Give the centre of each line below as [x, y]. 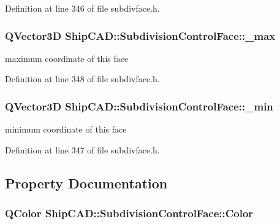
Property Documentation [86, 183]
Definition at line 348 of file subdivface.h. [82, 79]
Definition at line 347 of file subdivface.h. [82, 149]
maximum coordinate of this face [67, 58]
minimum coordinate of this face [66, 129]
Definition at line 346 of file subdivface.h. [82, 8]
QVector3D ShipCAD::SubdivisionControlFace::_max [140, 35]
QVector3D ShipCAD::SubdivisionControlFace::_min [139, 106]
